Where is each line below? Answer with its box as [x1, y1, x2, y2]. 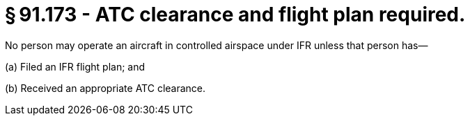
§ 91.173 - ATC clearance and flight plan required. [5, 3, 466, 26]
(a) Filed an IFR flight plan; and [5, 60, 146, 73]
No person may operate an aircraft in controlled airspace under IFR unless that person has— [5, 39, 428, 51]
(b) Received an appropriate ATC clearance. [5, 82, 206, 94]
